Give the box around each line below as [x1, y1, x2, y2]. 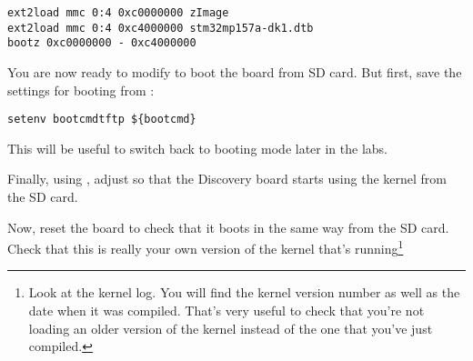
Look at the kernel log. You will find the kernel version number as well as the [28, 283, 460, 302]
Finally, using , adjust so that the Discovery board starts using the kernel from [7, 169, 447, 188]
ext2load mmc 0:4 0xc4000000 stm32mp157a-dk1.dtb [7, 21, 314, 35]
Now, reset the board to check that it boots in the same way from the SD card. [7, 217, 449, 236]
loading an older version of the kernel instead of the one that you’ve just [28, 318, 433, 337]
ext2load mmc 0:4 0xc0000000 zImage [7, 6, 229, 19]
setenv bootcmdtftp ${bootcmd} [7, 113, 196, 126]
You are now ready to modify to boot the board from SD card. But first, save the [7, 62, 462, 81]
